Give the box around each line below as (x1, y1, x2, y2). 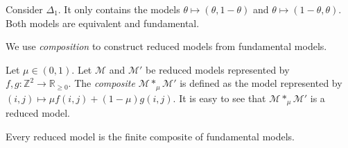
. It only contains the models (58, 2, 180, 16)
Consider (6, 2, 43, 16)
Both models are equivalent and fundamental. (6, 15, 200, 30)
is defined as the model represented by (180, 76, 342, 90)
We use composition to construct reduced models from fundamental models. (6, 39, 327, 54)
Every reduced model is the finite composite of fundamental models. (6, 129, 295, 143)
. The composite (68, 76, 135, 90)
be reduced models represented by (146, 62, 290, 76)
